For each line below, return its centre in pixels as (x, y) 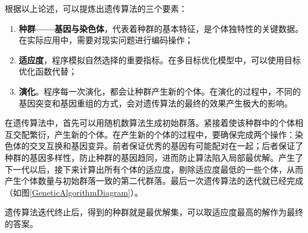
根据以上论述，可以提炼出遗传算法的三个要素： (96, 8)
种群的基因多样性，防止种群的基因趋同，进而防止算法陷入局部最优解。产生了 (154, 157)
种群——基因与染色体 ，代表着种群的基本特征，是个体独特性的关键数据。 (161, 28)
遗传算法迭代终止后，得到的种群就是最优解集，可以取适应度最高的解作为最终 (154, 212)
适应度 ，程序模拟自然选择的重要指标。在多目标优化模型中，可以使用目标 (160, 59)
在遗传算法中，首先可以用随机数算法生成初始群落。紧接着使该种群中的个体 (150, 123)
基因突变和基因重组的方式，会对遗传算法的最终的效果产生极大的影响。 (155, 103)
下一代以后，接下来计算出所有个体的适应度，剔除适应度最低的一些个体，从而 (154, 169)
